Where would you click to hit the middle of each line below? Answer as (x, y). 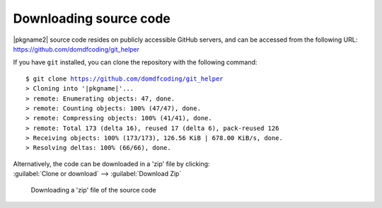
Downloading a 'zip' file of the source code (93, 190)
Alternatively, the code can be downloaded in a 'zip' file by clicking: (111, 163)
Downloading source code (92, 18)
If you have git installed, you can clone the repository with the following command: (135, 62)
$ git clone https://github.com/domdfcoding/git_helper (125, 79)
